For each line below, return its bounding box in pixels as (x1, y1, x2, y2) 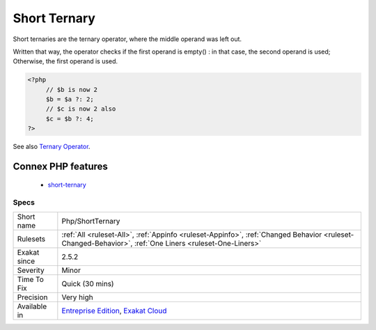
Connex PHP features (13, 161, 108, 173)
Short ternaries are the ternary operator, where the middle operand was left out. (13, 35, 242, 43)
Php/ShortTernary (61, 216, 120, 226)
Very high (61, 292, 93, 302)
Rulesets (17, 234, 45, 244)
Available (17, 301, 47, 311)
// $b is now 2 (45, 86, 97, 93)
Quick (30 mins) (61, 278, 114, 288)
